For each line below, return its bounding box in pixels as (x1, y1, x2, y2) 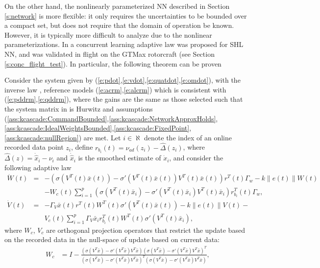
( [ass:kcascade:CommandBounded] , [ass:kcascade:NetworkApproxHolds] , (4, 113, 218, 123)
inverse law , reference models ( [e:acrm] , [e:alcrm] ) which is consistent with (4, 84, 226, 94)
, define (71, 142, 93, 152)
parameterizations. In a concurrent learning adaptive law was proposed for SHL (4, 39, 244, 49)
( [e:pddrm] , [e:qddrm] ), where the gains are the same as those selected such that (4, 94, 243, 104)
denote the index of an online (144, 132, 232, 142)
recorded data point (4, 142, 64, 152)
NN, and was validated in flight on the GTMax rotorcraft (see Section (4, 48, 215, 59)
